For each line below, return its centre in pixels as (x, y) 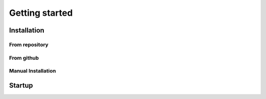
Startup (21, 85)
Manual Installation (33, 71)
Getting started (41, 13)
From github (24, 58)
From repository (29, 44)
